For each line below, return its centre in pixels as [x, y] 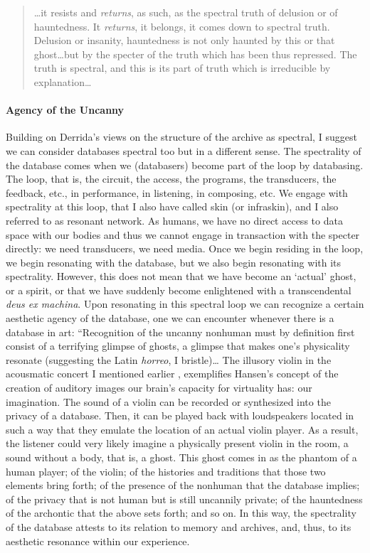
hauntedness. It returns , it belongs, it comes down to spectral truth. [182, 26]
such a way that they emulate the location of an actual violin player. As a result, [182, 429]
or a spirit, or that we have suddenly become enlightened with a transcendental [179, 290]
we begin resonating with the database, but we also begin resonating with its [174, 262]
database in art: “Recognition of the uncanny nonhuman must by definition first [180, 332]
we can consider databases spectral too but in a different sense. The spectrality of [184, 150]
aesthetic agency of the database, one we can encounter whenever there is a [170, 318]
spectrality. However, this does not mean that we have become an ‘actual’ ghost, [181, 276]
